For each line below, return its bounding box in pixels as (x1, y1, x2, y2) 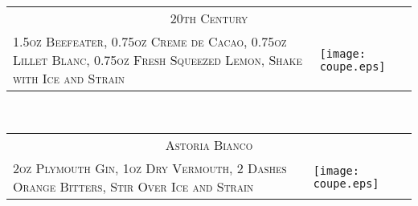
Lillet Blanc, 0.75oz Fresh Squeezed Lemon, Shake (13, 50, 302, 69)
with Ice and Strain (13, 69, 125, 87)
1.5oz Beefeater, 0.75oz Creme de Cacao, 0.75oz (13, 32, 287, 50)
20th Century (170, 9, 248, 27)
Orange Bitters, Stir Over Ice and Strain (13, 176, 254, 196)
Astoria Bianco (165, 135, 253, 154)
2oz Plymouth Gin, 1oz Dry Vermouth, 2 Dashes (13, 158, 287, 177)
